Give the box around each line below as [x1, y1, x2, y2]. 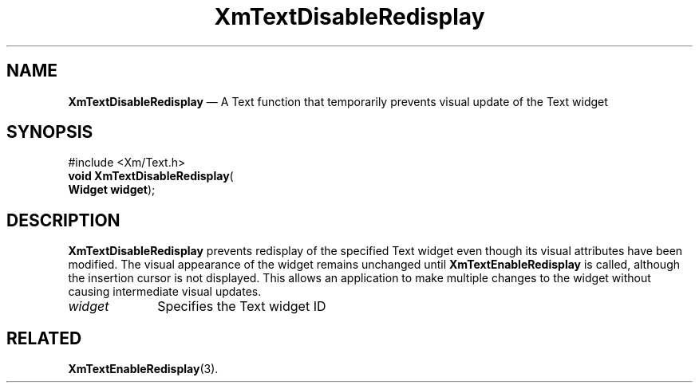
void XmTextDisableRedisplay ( [68, 169, 234, 183]
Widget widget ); [68, 183, 156, 197]
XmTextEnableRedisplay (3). [68, 362, 219, 376]
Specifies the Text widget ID [157, 298, 326, 315]
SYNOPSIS [6, 122, 93, 143]
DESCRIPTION [6, 210, 120, 230]
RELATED [6, 328, 82, 348]
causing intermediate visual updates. [68, 285, 262, 299]
